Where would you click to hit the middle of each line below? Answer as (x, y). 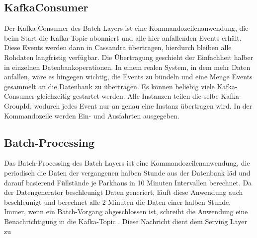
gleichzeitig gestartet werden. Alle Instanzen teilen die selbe (128, 96)
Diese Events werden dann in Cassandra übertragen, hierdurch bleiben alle (118, 47)
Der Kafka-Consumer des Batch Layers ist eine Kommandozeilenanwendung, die (126, 28)
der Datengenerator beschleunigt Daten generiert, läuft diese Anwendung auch (124, 192)
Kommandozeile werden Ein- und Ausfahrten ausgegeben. (92, 115)
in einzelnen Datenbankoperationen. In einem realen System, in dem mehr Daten (127, 67)
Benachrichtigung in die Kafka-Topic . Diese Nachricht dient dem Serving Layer (126, 221)
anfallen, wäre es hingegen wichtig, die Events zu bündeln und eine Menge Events (128, 77)
